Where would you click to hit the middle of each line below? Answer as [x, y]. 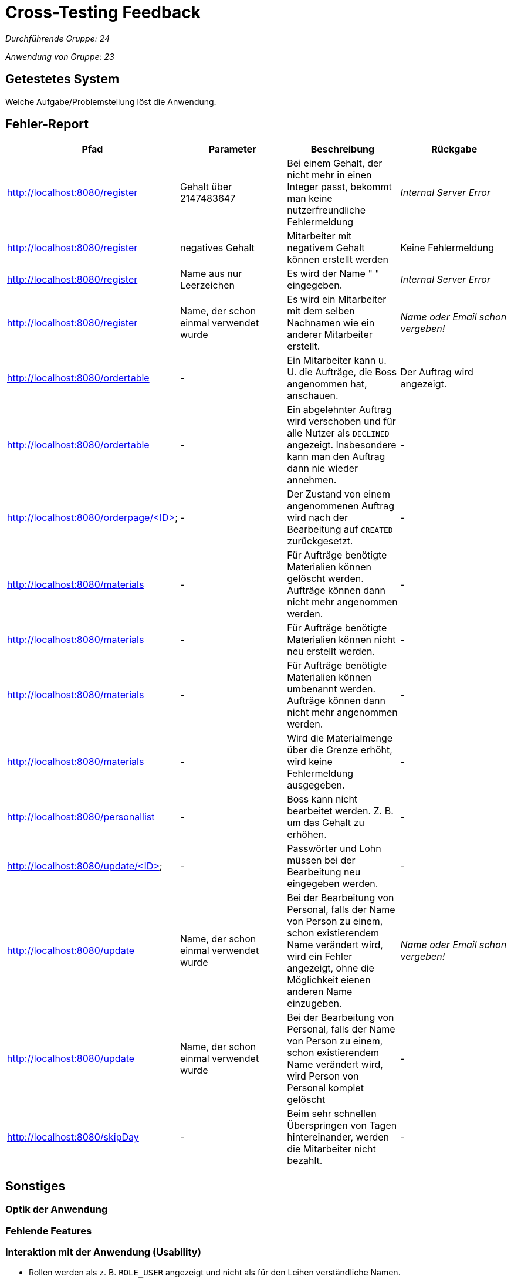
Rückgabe [454, 149]
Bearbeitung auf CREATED [340, 529]
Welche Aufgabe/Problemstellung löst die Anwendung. [111, 101]
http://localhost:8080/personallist [81, 817]
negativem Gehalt [326, 248]
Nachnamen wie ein [331, 323]
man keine [310, 199]
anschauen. [313, 396]
